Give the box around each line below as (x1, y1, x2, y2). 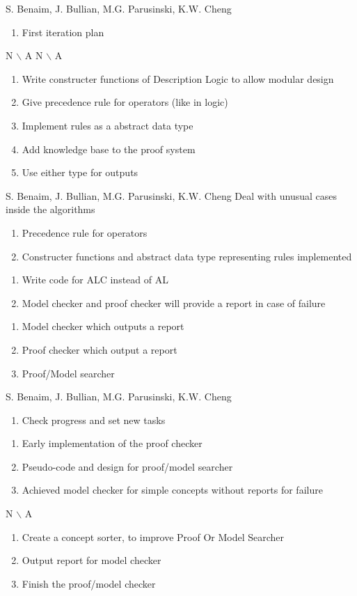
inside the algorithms (6, 202, 95, 217)
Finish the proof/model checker (22, 576, 156, 590)
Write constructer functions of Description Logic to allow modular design (22, 71, 334, 86)
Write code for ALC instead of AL (22, 272, 168, 287)
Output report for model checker (22, 553, 161, 567)
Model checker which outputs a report (22, 319, 184, 334)
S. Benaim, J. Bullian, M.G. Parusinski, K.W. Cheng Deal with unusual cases (6, 188, 337, 203)
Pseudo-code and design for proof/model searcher (22, 459, 233, 473)
